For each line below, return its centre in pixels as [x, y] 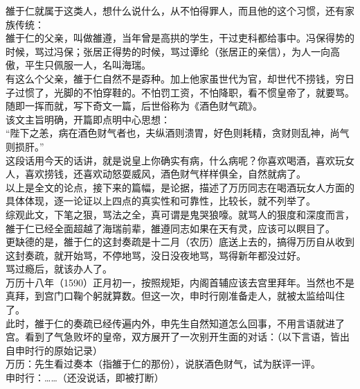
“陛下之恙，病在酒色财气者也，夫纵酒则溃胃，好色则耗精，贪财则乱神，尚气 [178, 133]
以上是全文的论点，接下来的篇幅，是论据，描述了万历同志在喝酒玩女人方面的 [180, 187]
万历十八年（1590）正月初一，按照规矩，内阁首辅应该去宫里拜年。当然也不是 [180, 282]
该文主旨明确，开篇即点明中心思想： [88, 119]
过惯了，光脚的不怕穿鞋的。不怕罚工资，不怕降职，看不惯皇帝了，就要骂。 [184, 92]
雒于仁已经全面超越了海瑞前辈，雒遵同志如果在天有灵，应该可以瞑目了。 [170, 228]
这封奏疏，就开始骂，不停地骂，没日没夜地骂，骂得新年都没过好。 [156, 255]
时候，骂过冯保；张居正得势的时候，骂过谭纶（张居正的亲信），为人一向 [168, 51]
